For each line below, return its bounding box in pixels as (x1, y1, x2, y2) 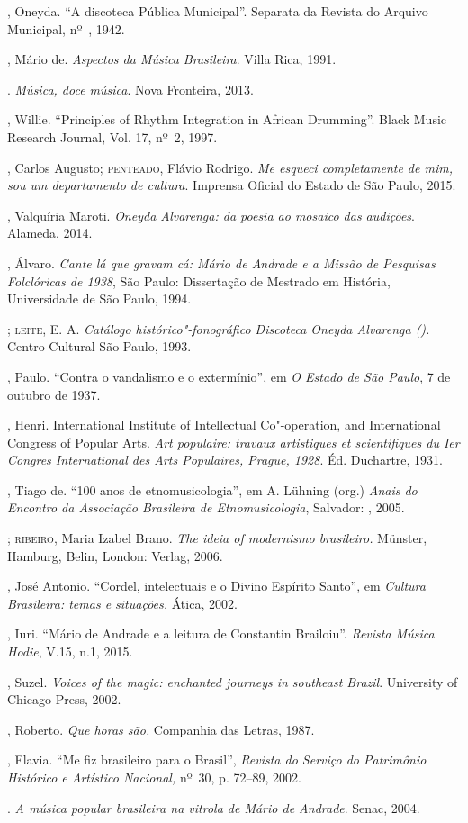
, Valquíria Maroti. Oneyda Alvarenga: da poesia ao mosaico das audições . (7, 205, 415, 224)
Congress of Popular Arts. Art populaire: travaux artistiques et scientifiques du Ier (7, 432, 460, 451)
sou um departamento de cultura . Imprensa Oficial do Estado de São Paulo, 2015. (7, 176, 456, 194)
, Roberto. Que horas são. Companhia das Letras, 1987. (7, 719, 315, 738)
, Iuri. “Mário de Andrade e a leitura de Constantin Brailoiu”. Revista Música (7, 624, 435, 643)
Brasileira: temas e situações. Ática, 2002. (7, 593, 238, 612)
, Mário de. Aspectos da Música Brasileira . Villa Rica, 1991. (7, 50, 337, 68)
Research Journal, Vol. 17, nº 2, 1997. (7, 127, 218, 146)
